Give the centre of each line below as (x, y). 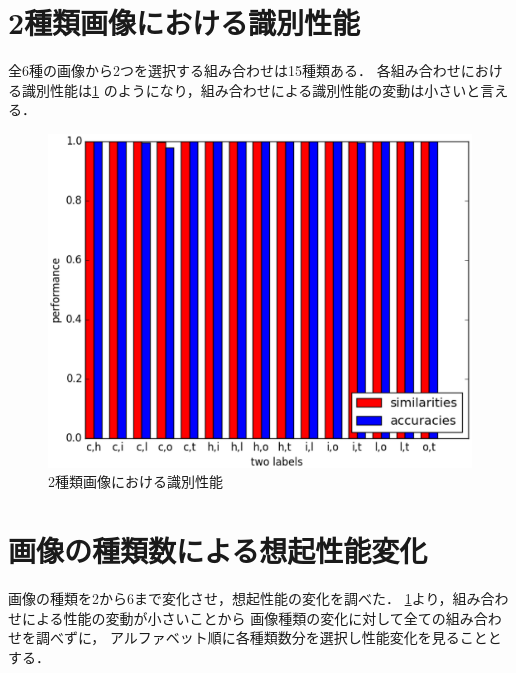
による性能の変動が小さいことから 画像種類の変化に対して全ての (233, 617)
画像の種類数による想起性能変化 (218, 550)
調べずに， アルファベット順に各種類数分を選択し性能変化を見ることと (268, 637)
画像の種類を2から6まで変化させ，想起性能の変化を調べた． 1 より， (230, 597)
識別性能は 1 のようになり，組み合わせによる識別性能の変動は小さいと (251, 89)
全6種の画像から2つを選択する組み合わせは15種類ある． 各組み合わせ (234, 70)
